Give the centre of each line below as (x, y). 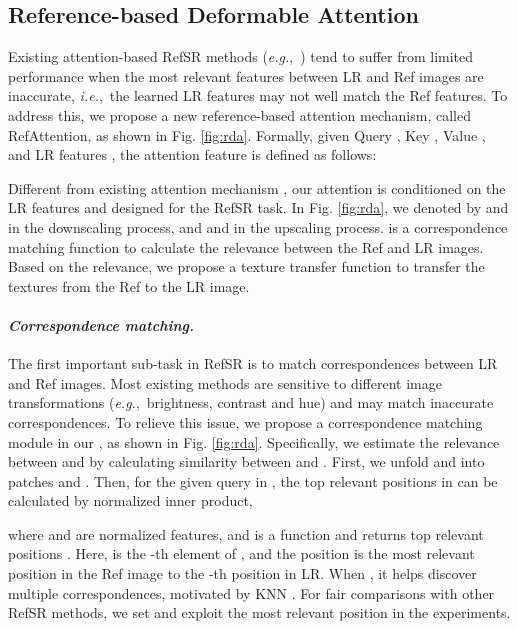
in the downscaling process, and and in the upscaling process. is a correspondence (258, 226)
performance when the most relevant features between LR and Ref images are (246, 75)
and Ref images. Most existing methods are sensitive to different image (225, 382)
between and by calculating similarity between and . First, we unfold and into (246, 461)
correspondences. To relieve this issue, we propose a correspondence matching (245, 421)
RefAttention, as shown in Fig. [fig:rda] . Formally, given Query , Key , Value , (247, 134)
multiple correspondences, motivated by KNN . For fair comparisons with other (251, 592)
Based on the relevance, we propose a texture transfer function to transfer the (246, 266)
